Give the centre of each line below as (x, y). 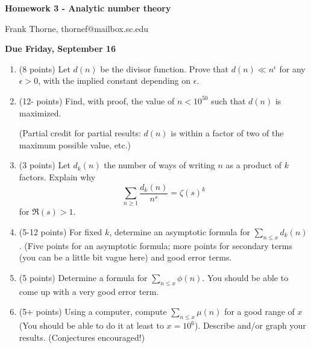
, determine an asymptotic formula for (180, 231)
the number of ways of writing (159, 165)
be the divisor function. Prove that (165, 68)
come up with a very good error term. (89, 291)
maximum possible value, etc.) (75, 144)
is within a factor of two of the (227, 133)
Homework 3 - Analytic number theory (88, 8)
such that (228, 100)
